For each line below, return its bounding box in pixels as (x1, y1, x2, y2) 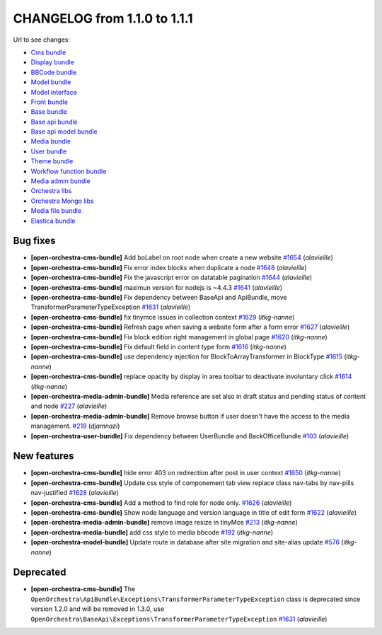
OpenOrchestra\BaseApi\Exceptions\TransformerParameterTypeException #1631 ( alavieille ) (30, 614, 328, 623)
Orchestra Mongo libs (30, 197, 95, 205)
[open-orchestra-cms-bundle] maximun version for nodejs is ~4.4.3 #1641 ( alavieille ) (30, 283, 283, 291)
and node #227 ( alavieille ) (30, 402, 108, 410)
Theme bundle (30, 157, 74, 165)
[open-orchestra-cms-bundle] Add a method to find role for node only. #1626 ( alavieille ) (30, 499, 292, 507)
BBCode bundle (30, 68, 77, 76)
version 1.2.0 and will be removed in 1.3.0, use (30, 605, 165, 613)
